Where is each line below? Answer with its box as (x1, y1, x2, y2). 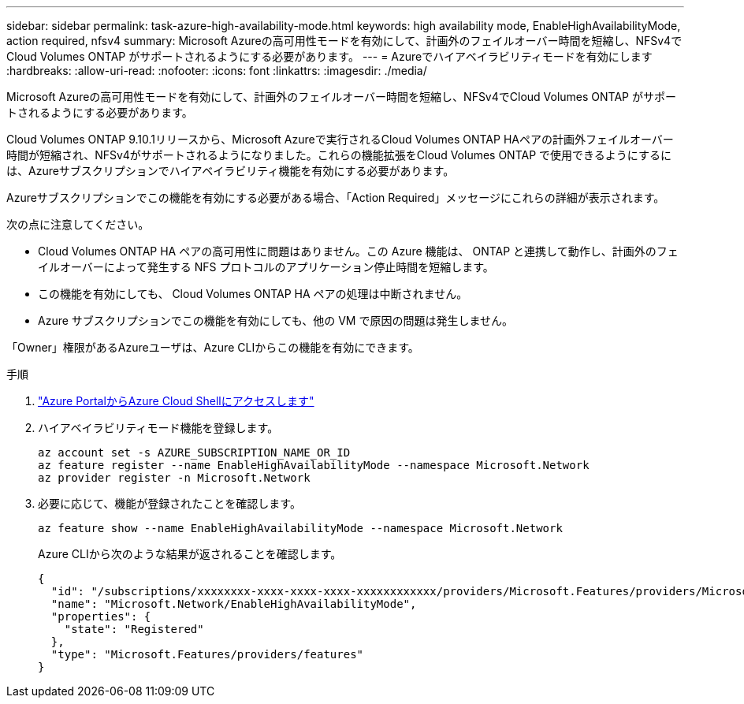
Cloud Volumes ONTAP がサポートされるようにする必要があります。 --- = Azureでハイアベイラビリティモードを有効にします (6, 50, 653, 63)
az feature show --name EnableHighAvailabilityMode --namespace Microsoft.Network (38, 522, 563, 535)
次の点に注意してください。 (6, 218, 150, 231)
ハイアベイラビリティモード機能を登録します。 (38, 421, 279, 434)
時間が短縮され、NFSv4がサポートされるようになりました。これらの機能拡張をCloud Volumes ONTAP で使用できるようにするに (6, 148, 671, 162)
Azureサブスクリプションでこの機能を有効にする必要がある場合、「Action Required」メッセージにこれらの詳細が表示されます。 (6, 191, 665, 204)
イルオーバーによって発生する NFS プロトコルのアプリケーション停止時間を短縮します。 (38, 260, 494, 274)
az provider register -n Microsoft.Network (38, 471, 311, 484)
